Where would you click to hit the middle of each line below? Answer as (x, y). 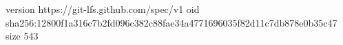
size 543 (22, 36)
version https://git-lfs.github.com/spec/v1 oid (103, 9)
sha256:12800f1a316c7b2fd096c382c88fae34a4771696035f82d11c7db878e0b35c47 (171, 22)
